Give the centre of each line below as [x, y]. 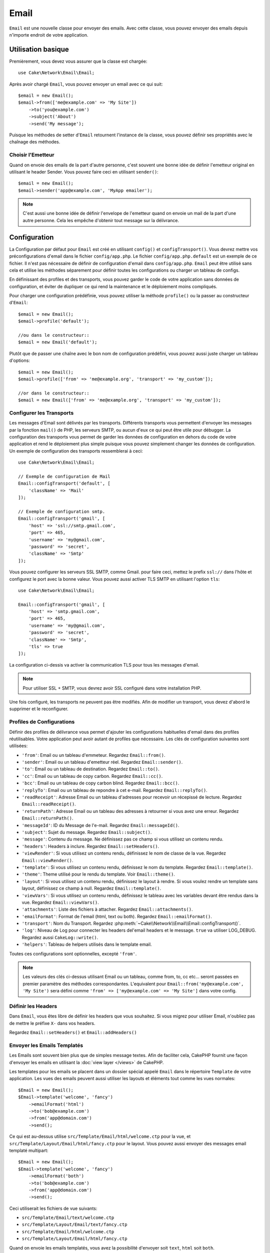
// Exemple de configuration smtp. [62, 511]
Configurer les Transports [41, 412]
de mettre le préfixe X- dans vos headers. [52, 1023]
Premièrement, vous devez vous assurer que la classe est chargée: [78, 61]
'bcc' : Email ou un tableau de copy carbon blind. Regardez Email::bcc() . [100, 783]
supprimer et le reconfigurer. [39, 709]
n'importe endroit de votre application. [49, 35]
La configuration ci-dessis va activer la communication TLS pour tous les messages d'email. [104, 665]
